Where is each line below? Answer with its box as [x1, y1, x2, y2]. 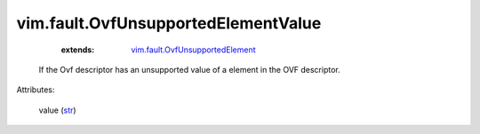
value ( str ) [38, 105, 76, 115]
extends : [60, 44, 95, 55]
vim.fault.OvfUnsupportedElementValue [16, 13, 322, 33]
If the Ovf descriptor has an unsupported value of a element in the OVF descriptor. [38, 64, 341, 75]
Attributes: [16, 84, 55, 95]
